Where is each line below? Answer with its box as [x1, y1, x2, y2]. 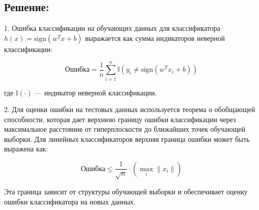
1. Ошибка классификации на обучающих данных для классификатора [4, 23, 221, 33]
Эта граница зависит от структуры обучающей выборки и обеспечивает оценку [4, 186, 248, 196]
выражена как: [4, 143, 48, 154]
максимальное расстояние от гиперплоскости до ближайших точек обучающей [4, 124, 245, 134]
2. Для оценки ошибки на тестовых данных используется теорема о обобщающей [4, 104, 255, 115]
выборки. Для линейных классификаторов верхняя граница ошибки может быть [4, 133, 250, 144]
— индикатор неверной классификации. [34, 87, 157, 97]
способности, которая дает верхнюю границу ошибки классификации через [4, 114, 236, 124]
